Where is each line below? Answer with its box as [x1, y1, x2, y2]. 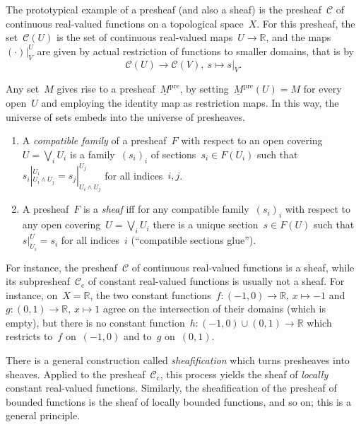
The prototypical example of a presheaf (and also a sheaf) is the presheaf [6, 2, 321, 16]
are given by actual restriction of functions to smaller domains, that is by [37, 43, 354, 58]
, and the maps [266, 30, 331, 45]
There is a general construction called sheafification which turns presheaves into [6, 353, 350, 368]
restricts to [6, 329, 53, 344]
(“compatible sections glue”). [131, 233, 256, 247]
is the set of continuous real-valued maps [57, 30, 233, 45]
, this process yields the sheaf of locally [160, 366, 329, 381]
